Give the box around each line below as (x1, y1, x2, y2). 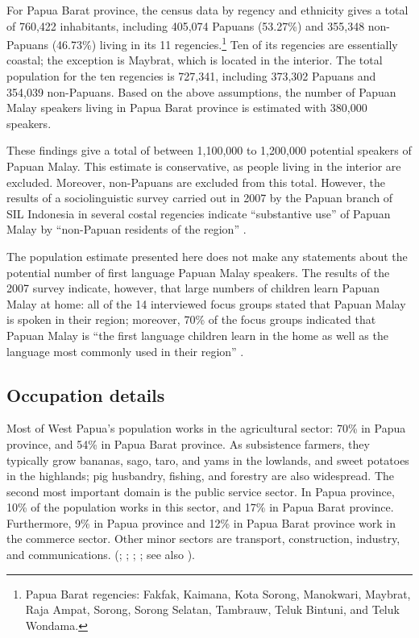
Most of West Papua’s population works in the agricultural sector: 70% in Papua (6, 420, 406, 437)
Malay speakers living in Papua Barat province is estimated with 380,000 (6, 99, 367, 116)
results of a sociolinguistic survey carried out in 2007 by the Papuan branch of (6, 189, 393, 206)
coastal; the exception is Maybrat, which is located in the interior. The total (6, 52, 383, 68)
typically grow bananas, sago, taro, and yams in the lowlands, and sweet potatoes (6, 451, 409, 468)
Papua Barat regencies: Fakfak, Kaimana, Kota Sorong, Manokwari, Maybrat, (25, 585, 411, 602)
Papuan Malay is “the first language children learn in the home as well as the (6, 326, 388, 343)
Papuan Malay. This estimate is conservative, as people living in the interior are (6, 158, 401, 174)
